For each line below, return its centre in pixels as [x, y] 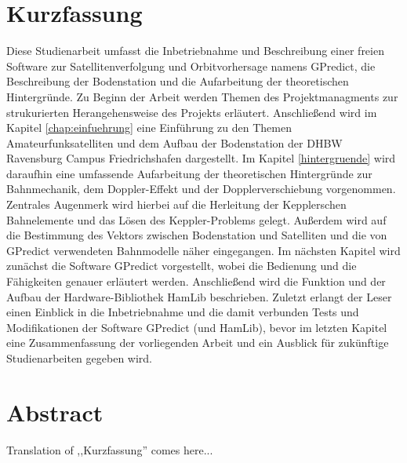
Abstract [55, 412]
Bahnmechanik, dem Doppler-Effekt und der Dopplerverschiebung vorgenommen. [201, 189]
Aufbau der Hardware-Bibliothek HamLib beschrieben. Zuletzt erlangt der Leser [199, 296]
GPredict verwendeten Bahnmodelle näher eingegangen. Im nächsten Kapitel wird [203, 250]
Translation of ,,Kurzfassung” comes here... [110, 449]
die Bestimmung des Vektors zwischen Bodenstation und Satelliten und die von [197, 235]
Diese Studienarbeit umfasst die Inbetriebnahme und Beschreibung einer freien [195, 51]
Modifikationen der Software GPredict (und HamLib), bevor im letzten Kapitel [197, 327]
